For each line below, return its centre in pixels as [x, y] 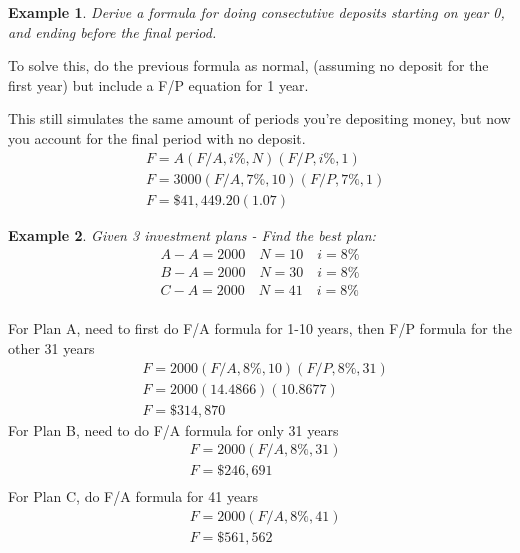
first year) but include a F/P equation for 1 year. [158, 84]
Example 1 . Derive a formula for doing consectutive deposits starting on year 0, [256, 12]
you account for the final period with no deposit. [157, 137]
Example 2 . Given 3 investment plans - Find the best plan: [192, 234]
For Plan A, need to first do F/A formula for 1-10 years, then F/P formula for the [260, 328]
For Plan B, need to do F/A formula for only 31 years [173, 429]
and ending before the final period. [112, 31]
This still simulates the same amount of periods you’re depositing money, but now [259, 118]
